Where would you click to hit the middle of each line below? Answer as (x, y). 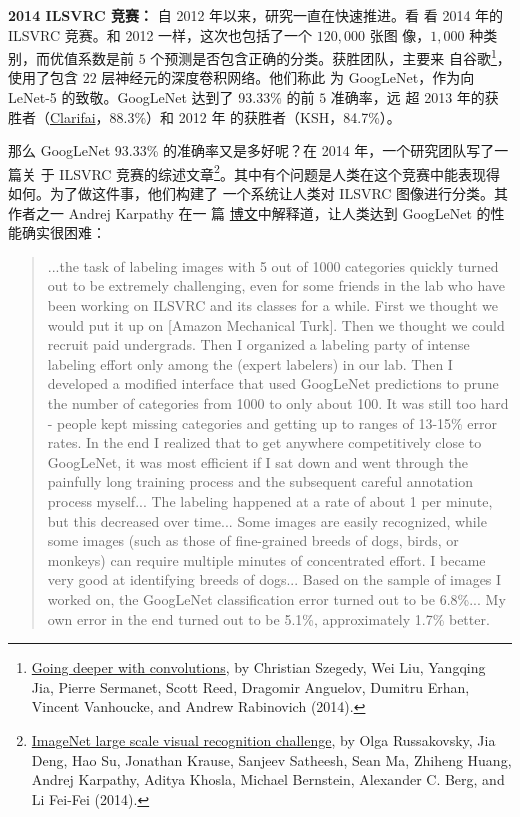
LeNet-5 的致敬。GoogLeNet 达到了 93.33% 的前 (161, 97)
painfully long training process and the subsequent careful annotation (260, 481)
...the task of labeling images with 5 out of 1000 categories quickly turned (273, 265)
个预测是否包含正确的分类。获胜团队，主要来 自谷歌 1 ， (330, 56)
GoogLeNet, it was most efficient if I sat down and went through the (257, 461)
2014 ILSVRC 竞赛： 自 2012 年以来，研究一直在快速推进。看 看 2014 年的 (256, 15)
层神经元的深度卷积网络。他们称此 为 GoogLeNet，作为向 (288, 77)
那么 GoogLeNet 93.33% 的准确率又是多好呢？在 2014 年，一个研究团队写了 (251, 150)
